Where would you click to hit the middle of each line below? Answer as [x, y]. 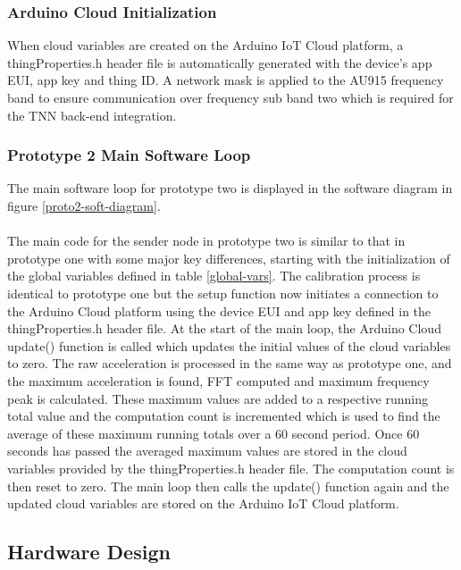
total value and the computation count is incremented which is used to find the [224, 416]
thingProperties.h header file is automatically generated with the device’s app [220, 62]
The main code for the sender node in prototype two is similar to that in [206, 241]
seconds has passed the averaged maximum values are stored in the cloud [207, 451]
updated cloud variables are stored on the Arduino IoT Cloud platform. [203, 503]
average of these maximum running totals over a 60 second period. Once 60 [214, 433]
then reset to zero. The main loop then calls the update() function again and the [228, 486]
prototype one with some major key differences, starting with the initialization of [229, 258]
